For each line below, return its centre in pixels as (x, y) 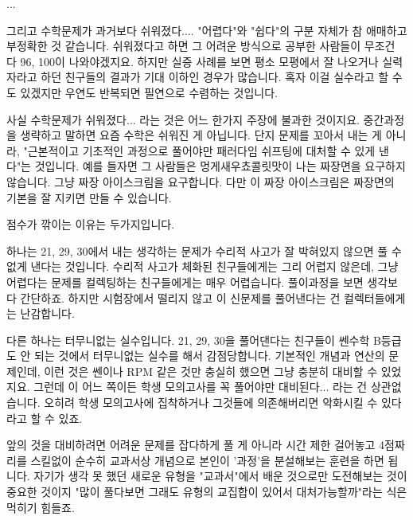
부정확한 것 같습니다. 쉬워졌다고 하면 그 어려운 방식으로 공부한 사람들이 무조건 (201, 46)
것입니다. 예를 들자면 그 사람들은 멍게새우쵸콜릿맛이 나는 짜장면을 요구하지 (220, 166)
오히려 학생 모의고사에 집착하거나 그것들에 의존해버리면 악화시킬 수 (211, 403)
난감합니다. (47, 313)
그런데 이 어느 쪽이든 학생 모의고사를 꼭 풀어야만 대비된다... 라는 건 (201, 387)
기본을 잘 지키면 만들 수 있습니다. (89, 197)
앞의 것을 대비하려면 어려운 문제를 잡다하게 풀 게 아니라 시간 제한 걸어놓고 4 (196, 445)
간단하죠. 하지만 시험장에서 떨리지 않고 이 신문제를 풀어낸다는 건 (180, 297)
